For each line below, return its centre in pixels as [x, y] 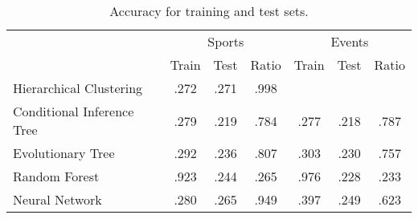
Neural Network [57, 199]
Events [350, 41]
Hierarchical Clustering [78, 88]
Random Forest [56, 176]
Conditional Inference [74, 111]
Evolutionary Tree [64, 153]
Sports [226, 41]
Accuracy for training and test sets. [209, 11]
